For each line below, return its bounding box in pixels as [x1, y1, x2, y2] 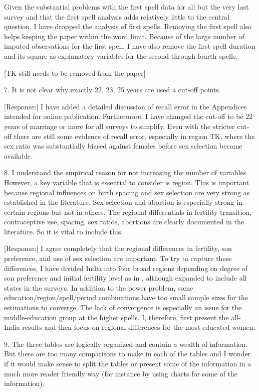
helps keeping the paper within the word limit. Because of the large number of [4, 31, 244, 41]
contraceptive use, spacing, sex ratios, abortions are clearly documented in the [4, 216, 244, 227]
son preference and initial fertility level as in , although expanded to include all [4, 273, 247, 283]
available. [4, 150, 33, 161]
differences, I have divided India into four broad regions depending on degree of [4, 263, 248, 273]
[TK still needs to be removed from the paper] [4, 67, 146, 78]
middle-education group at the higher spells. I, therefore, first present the [4, 312, 229, 322]
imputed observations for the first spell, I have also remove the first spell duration [4, 41, 255, 51]
